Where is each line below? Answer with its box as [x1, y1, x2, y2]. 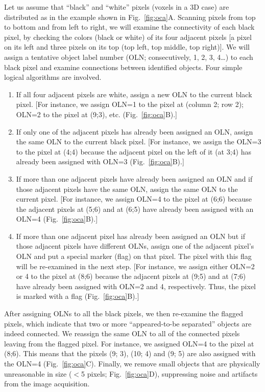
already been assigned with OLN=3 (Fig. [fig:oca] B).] [16, 156, 184, 167]
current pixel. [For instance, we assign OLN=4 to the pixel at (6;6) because [16, 193, 252, 204]
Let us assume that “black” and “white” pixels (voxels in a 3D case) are [4, 2, 229, 12]
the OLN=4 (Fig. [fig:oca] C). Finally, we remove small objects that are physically [4, 358, 260, 368]
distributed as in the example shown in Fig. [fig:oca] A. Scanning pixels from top [4, 11, 256, 22]
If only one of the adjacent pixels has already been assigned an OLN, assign [16, 126, 253, 137]
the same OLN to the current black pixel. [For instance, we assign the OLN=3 [16, 136, 261, 147]
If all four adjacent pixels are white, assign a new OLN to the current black [16, 89, 252, 99]
